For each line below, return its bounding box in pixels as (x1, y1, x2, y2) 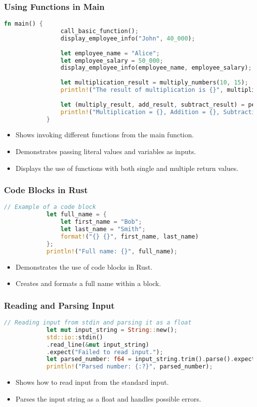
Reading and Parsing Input (4, 299, 115, 311)
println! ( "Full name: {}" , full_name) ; (46, 247, 177, 255)
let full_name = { (46, 211, 107, 218)
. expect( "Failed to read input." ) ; (46, 348, 164, 356)
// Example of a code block (4, 203, 96, 211)
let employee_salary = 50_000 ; (60, 57, 164, 64)
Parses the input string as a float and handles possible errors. (15, 393, 201, 404)
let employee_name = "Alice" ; (60, 49, 160, 57)
